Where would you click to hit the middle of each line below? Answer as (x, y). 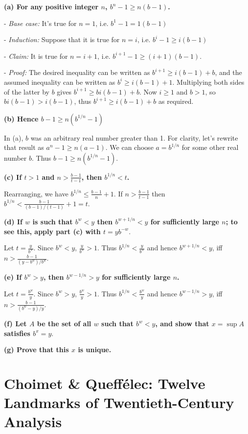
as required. (176, 101)
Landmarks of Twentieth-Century (119, 402)
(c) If (13, 177)
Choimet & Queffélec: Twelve (105, 383)
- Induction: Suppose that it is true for (62, 39)
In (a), (14, 137)
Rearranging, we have (36, 193)
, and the (228, 72)
